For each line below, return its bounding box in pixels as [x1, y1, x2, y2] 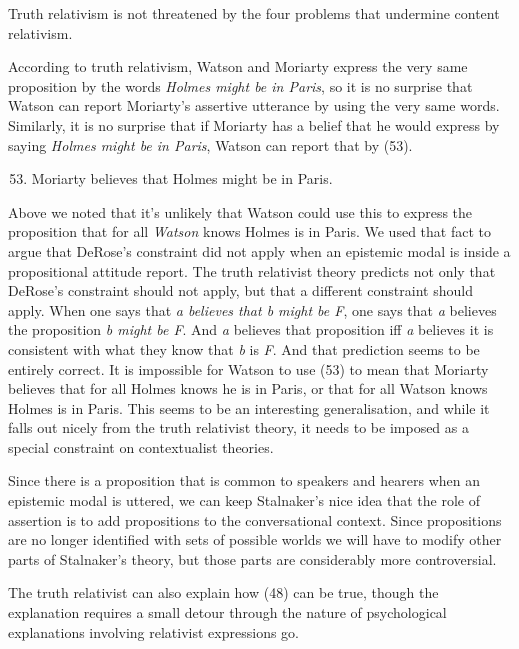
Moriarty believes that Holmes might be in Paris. [31, 168, 333, 189]
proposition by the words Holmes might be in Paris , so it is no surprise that [8, 75, 473, 96]
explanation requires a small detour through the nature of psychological [8, 602, 447, 623]
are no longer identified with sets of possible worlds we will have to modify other [8, 529, 502, 550]
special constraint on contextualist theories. [8, 436, 274, 457]
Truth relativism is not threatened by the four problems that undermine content [8, 3, 500, 23]
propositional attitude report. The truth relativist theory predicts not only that [8, 260, 496, 281]
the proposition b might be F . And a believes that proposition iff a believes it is [8, 319, 494, 340]
